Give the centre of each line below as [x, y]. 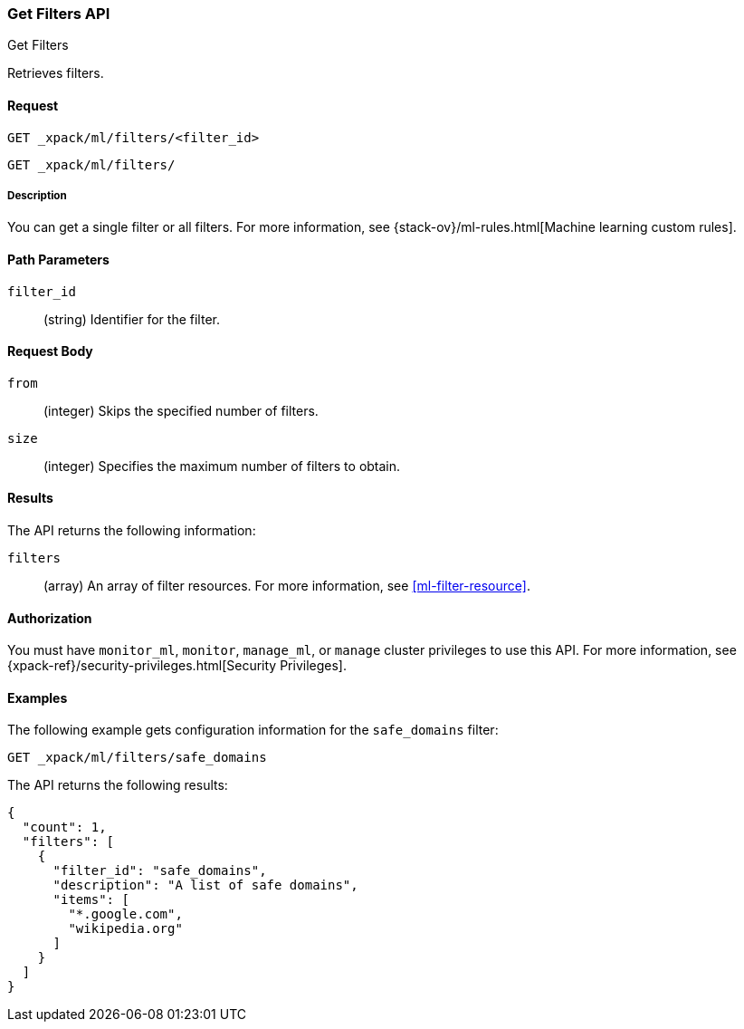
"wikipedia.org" [125, 929]
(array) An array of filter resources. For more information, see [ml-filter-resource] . [287, 586]
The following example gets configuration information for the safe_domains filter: [253, 730]
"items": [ [91, 900]
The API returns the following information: [132, 531]
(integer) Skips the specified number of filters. [181, 410]
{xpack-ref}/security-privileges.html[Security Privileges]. [177, 666]
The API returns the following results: [118, 785]
